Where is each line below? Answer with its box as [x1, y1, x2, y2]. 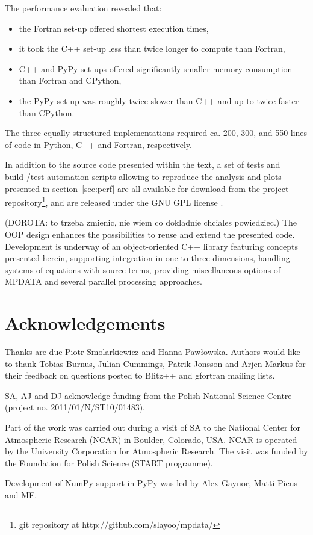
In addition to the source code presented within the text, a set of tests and [5, 158, 280, 171]
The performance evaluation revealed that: [5, 2, 162, 14]
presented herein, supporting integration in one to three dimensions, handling [5, 252, 290, 264]
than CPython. [19, 106, 75, 119]
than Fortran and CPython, [19, 74, 122, 87]
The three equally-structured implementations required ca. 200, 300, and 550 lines [5, 126, 308, 139]
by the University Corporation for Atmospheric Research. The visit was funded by [5, 445, 308, 457]
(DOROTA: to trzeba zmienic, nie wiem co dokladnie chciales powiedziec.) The [5, 216, 297, 229]
